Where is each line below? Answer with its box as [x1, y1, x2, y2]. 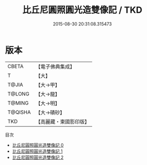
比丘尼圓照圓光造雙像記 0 [12, 142, 64, 148]
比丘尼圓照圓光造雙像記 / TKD [22, 4, 143, 16]
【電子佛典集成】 [35, 63, 75, 70]
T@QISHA [7, 109, 31, 116]
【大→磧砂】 [35, 109, 65, 116]
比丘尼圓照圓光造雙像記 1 [12, 148, 63, 154]
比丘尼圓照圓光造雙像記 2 [12, 154, 64, 160]
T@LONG [7, 90, 29, 97]
